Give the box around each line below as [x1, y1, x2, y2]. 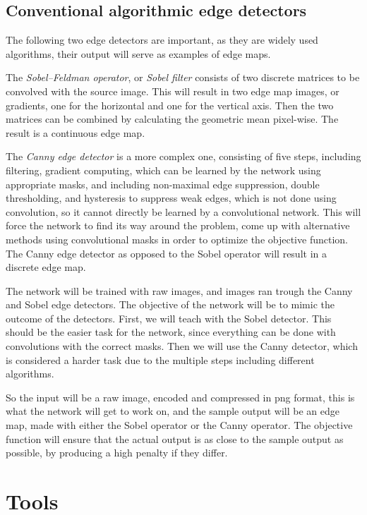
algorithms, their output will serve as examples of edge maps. [6, 46, 271, 61]
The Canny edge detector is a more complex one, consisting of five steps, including [6, 149, 361, 164]
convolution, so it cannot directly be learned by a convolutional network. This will [6, 204, 361, 219]
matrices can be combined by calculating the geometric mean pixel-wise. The [6, 111, 339, 126]
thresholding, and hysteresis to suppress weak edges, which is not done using [6, 190, 337, 205]
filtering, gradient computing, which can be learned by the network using [6, 162, 321, 177]
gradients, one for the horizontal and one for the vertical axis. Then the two [6, 97, 334, 112]
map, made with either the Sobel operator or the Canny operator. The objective [6, 418, 353, 432]
